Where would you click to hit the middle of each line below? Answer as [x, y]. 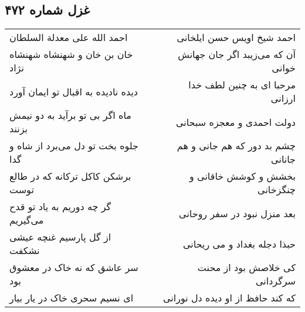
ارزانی [283, 98]
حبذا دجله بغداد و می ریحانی [239, 244]
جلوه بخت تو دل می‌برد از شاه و [74, 146]
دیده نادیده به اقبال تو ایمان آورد [74, 91]
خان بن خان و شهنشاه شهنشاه [71, 54]
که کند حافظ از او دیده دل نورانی [229, 298]
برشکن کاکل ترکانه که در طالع [70, 176]
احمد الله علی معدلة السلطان [69, 37]
